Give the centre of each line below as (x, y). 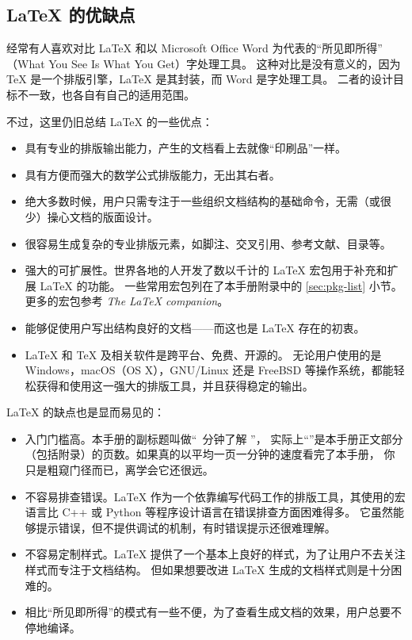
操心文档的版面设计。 (103, 216)
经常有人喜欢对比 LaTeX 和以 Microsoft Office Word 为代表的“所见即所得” (195, 48)
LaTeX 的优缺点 (71, 15)
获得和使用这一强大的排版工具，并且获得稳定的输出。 (175, 385)
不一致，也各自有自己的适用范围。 (106, 94)
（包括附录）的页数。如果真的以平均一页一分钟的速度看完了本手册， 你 (210, 454)
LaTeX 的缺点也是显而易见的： (86, 412)
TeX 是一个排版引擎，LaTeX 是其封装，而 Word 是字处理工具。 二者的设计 (200, 79)
